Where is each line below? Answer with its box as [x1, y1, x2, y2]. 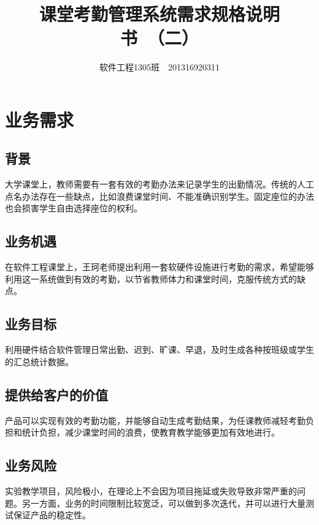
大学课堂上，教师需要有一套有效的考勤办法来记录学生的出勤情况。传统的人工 [5, 178, 314, 191]
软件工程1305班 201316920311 [99, 61, 220, 74]
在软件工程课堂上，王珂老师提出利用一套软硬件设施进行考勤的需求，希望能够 [5, 260, 314, 273]
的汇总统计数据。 [5, 355, 74, 368]
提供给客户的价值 [5, 385, 108, 404]
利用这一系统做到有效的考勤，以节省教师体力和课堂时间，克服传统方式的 [5, 272, 297, 285]
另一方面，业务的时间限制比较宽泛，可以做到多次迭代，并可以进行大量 [21, 496, 306, 509]
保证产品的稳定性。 [13, 508, 91, 521]
